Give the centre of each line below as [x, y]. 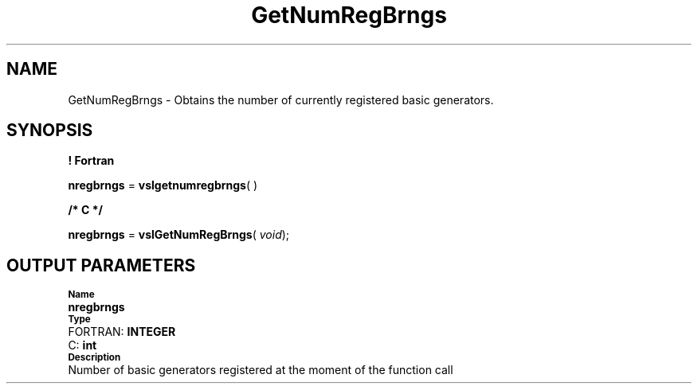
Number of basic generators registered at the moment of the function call [261, 370]
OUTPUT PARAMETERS [101, 265]
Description [94, 358]
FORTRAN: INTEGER [122, 332]
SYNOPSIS [50, 131]
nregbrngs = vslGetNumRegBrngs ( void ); [179, 235]
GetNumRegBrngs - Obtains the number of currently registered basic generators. [281, 99]
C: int [82, 345]
